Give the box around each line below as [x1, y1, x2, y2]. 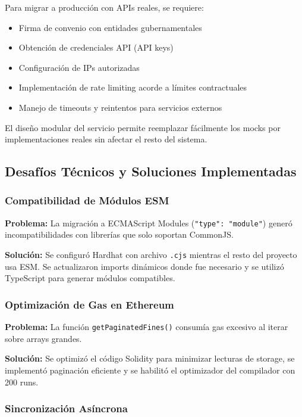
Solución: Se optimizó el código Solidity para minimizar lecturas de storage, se [5, 352, 295, 365]
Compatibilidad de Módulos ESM [5, 193, 169, 208]
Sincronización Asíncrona [5, 401, 128, 416]
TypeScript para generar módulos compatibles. [5, 272, 175, 284]
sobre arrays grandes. [5, 332, 82, 344]
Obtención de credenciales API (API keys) [18, 41, 174, 54]
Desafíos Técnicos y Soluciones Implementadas [5, 162, 297, 181]
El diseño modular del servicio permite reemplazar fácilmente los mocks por [5, 121, 281, 133]
